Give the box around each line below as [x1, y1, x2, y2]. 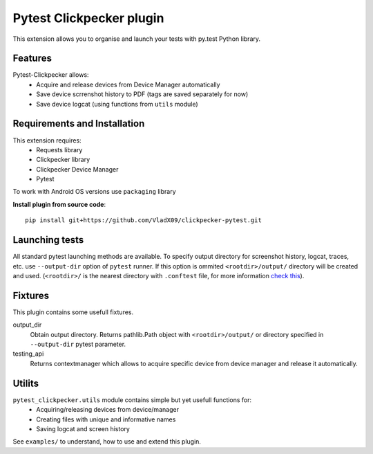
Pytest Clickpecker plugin [12, 10, 164, 26]
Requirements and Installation [12, 118, 145, 129]
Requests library [36, 145, 83, 154]
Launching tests [12, 234, 84, 246]
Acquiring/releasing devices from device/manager [36, 406, 180, 414]
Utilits [12, 377, 39, 389]
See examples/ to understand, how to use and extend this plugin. [12, 437, 202, 446]
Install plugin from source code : [12, 200, 106, 208]
